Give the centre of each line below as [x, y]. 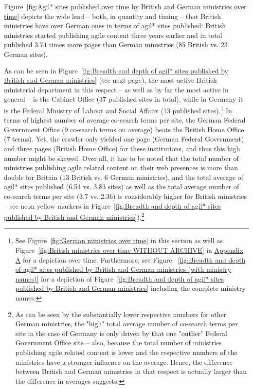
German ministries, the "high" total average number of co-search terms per [126, 324]
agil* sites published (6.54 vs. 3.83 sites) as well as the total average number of [122, 186]
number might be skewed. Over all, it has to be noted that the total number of [121, 158]
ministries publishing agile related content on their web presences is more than [121, 168]
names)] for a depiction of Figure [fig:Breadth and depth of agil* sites [119, 278]
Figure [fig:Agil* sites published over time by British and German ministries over [125, 6]
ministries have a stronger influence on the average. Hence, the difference [124, 362]
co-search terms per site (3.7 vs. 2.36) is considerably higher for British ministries [125, 196]
